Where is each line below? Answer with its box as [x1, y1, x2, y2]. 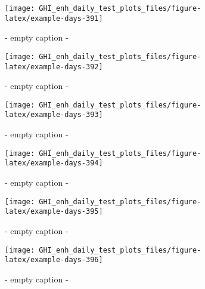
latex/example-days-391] [5, 14, 103, 23]
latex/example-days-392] [5, 62, 103, 71]
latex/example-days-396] [5, 256, 103, 265]
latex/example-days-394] [5, 159, 103, 168]
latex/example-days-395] [5, 207, 103, 216]
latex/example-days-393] [5, 110, 103, 119]
